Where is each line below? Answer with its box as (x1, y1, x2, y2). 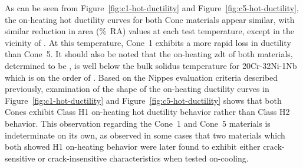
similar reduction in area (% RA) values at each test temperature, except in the (5, 25, 294, 37)
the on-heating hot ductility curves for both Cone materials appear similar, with (5, 13, 295, 25)
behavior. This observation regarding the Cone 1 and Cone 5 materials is (5, 117, 271, 129)
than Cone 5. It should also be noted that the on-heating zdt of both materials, (5, 48, 293, 60)
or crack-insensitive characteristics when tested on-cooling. (38, 151, 249, 164)
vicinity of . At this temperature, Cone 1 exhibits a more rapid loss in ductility (5, 36, 291, 48)
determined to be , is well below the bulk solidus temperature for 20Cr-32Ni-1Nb (5, 59, 297, 71)
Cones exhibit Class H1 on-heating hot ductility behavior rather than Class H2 (5, 106, 290, 118)
